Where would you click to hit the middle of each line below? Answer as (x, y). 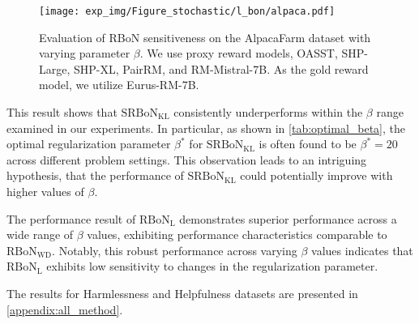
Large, (55, 68)
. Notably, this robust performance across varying (175, 250)
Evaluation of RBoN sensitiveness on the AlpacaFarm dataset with (205, 37)
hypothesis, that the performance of (95, 175)
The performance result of (71, 218)
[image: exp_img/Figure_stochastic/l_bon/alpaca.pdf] (187, 11)
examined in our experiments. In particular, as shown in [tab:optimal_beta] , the (206, 128)
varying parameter (85, 53)
